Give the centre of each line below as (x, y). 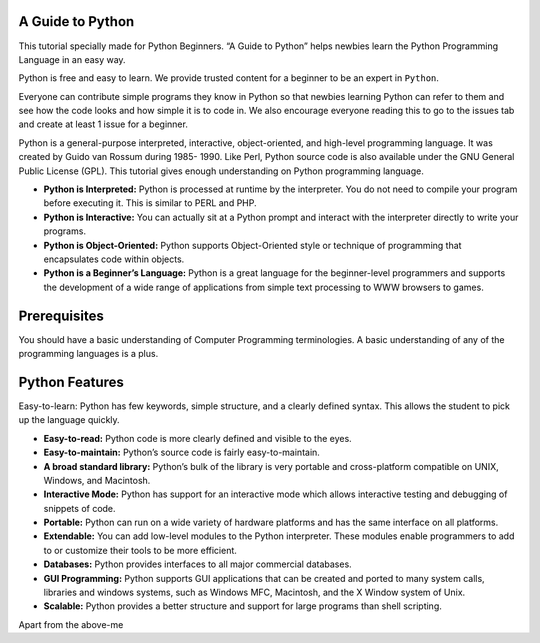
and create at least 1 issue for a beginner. (103, 124)
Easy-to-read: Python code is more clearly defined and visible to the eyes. (197, 438)
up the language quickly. (69, 420)
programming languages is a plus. (88, 354)
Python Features (71, 381)
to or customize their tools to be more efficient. (140, 550)
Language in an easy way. (72, 59)
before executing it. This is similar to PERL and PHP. (150, 203)
